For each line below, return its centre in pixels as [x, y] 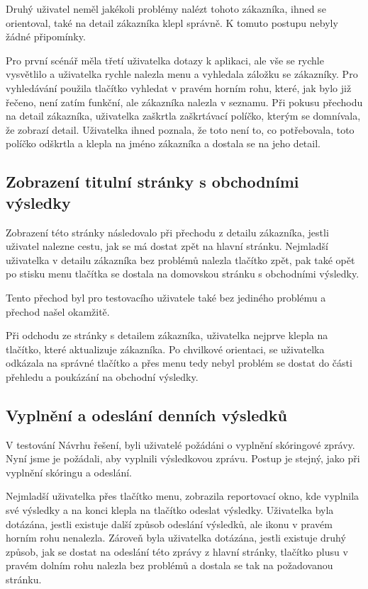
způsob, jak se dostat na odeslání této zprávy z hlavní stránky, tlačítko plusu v [177, 551]
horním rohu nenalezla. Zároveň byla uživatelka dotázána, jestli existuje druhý [176, 538]
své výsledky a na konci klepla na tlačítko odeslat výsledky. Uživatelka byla [170, 510]
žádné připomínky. [46, 36]
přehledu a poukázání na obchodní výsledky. [102, 376]
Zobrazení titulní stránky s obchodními [152, 182]
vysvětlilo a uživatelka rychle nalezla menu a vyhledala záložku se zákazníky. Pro [182, 74]
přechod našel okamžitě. [58, 311]
